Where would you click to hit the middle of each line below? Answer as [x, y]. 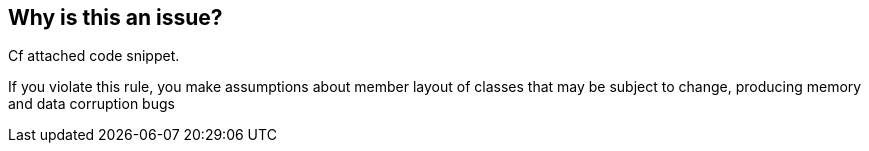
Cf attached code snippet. [94, 56]
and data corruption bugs [91, 104]
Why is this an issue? [115, 17]
